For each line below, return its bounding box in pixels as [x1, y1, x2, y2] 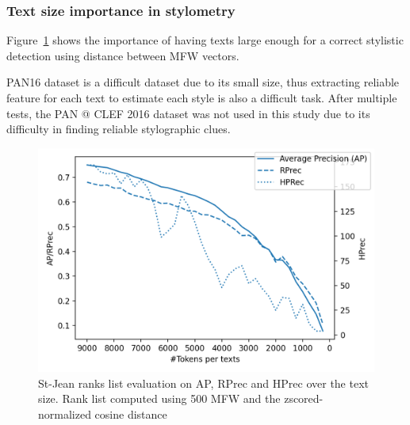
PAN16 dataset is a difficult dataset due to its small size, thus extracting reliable [6, 74, 400, 90]
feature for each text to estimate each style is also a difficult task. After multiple [6, 90, 397, 105]
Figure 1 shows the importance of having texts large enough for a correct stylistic [6, 32, 404, 48]
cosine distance [94, 405, 167, 422]
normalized [38, 405, 91, 422]
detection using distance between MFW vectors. [6, 47, 239, 63]
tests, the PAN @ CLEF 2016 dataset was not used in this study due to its [6, 105, 370, 121]
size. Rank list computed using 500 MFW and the [38, 390, 281, 407]
